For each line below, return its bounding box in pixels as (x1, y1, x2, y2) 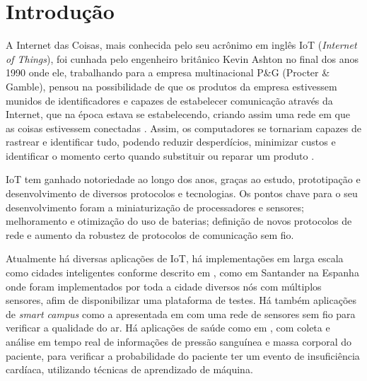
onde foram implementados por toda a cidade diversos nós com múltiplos (6, 279, 322, 293)
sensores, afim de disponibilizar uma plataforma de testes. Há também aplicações (6, 293, 357, 307)
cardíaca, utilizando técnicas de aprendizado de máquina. (6, 362, 253, 377)
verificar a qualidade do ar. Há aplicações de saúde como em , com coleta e (6, 320, 330, 335)
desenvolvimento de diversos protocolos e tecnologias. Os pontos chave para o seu (6, 186, 358, 201)
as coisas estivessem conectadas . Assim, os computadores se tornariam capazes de (6, 120, 362, 135)
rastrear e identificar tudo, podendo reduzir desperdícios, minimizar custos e (6, 134, 336, 149)
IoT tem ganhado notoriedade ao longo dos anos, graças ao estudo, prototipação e (6, 172, 361, 187)
